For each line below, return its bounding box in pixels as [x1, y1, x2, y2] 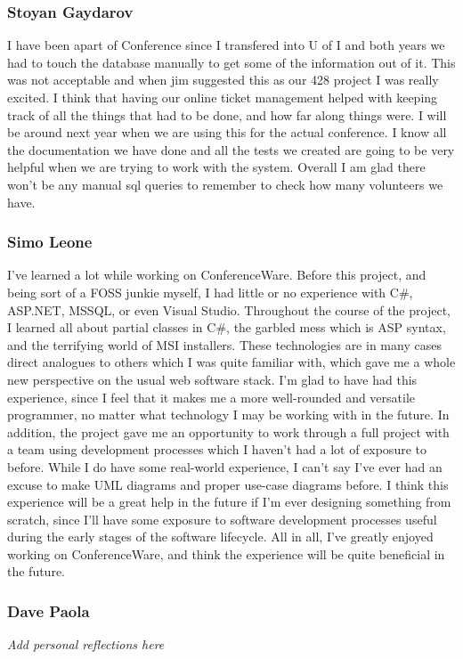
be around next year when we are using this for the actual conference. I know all [7, 123, 447, 142]
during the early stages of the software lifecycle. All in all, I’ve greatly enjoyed [7, 527, 434, 546]
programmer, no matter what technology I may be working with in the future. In [7, 405, 450, 424]
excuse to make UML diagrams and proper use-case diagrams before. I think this [7, 475, 449, 493]
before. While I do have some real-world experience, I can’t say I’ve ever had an [7, 457, 443, 476]
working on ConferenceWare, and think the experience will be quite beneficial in [7, 544, 445, 563]
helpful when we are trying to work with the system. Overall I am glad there [7, 158, 426, 176]
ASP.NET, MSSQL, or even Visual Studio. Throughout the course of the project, [7, 300, 451, 319]
